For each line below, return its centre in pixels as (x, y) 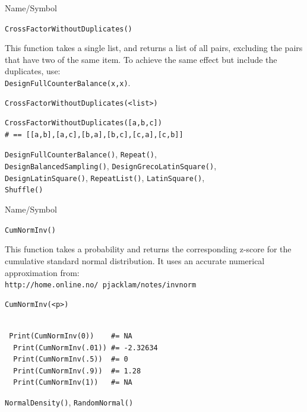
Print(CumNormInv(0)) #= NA (71, 336)
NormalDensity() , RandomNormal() (69, 402)
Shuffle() (24, 190)
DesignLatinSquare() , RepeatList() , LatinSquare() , (105, 177)
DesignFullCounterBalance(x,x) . (68, 83)
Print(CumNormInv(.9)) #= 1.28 (77, 371)
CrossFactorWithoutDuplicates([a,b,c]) (83, 123)
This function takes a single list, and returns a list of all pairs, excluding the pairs (154, 48)
